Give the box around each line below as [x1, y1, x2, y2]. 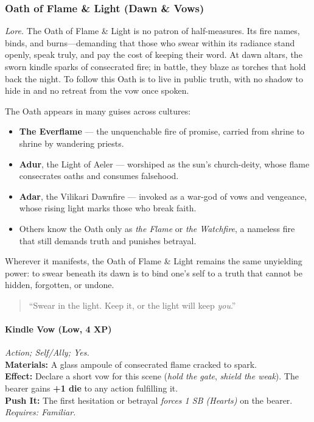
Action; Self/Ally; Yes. [5, 346, 89, 359]
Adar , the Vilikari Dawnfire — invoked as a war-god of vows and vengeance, [19, 189, 307, 202]
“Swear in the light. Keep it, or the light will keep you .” [29, 298, 236, 311]
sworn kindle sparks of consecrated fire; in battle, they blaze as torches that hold [5, 60, 306, 72]
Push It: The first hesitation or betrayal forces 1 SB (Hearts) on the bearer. [5, 393, 293, 406]
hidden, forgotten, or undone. [5, 278, 114, 291]
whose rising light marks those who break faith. [19, 202, 197, 214]
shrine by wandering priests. [19, 136, 124, 149]
